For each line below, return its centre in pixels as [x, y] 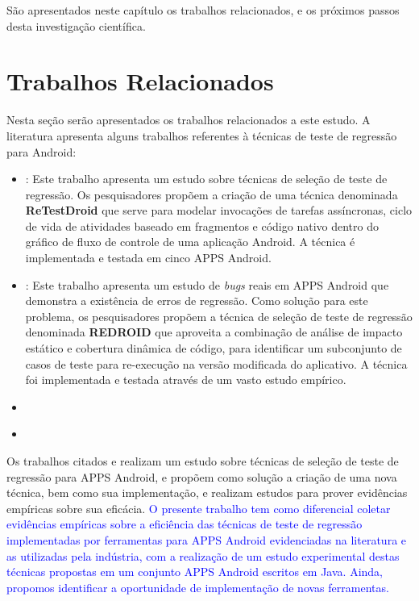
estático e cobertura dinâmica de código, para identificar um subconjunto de [214, 348]
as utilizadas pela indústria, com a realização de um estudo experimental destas [203, 555]
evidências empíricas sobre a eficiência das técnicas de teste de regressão [185, 524]
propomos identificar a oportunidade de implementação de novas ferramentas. [198, 587]
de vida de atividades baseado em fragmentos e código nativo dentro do [202, 225]
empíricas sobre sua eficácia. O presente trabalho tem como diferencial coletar [199, 508]
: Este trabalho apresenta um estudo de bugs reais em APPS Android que [207, 284]
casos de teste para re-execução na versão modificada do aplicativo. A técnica [216, 363]
